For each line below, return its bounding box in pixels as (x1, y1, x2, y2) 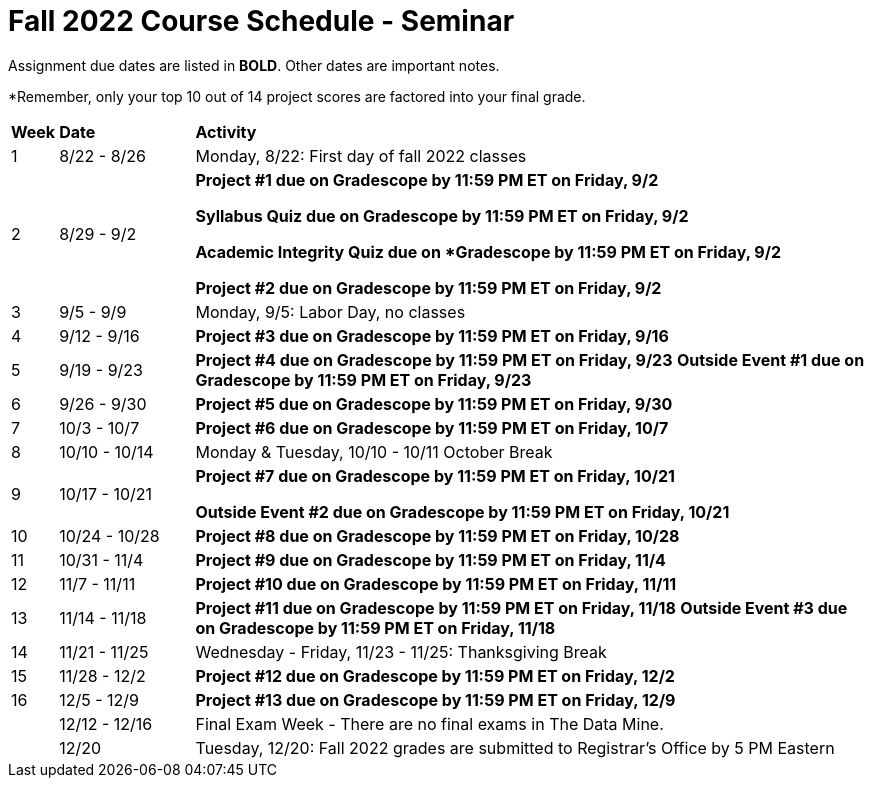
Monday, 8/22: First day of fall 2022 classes (195, 145, 527, 166)
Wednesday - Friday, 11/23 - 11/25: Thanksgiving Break (195, 641, 607, 662)
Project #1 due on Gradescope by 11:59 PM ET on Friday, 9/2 (195, 169, 659, 190)
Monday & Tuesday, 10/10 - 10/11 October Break (195, 441, 553, 462)
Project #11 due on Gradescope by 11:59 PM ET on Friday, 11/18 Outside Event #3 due (195, 597, 848, 618)
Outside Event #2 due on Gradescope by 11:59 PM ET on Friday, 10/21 (195, 501, 730, 522)
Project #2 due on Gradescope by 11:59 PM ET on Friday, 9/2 (195, 277, 662, 298)
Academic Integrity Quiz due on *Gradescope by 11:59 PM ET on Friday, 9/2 (195, 241, 781, 262)
